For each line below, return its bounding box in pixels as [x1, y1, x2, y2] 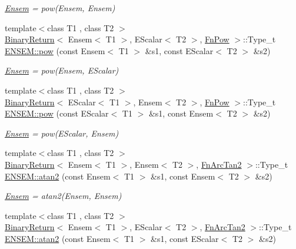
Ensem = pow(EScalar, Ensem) [5, 127, 119, 139]
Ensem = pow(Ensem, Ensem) [5, 2, 115, 14]
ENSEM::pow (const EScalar [5, 107, 109, 119]
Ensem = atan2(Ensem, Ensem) [5, 190, 122, 202]
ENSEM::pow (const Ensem [5, 44, 105, 57]
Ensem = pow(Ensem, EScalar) [5, 64, 119, 77]
